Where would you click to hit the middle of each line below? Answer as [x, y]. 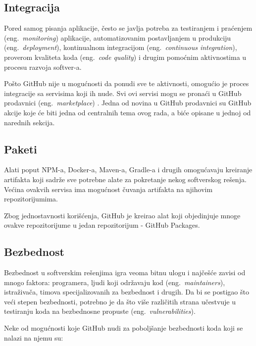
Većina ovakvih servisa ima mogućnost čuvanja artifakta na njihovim [108, 189]
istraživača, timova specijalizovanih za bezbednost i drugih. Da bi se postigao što [127, 292]
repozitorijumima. [31, 199]
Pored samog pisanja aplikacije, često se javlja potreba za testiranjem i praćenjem [128, 28]
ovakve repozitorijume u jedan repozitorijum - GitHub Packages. [102, 225]
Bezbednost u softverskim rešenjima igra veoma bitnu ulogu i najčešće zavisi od [125, 272]
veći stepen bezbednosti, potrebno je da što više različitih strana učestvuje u [120, 301]
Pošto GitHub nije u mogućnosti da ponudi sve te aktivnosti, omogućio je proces [127, 83]
